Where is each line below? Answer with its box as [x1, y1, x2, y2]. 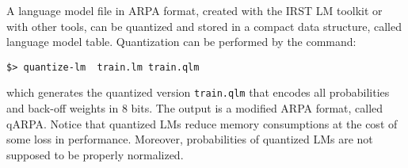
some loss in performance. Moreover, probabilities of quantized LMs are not [6, 131, 373, 147]
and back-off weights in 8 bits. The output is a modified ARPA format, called [6, 100, 383, 116]
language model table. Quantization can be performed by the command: [6, 33, 357, 50]
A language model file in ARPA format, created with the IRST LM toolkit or [6, 2, 383, 18]
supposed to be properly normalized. [6, 146, 184, 162]
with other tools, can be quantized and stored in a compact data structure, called [6, 17, 402, 34]
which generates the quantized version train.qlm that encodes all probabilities [6, 84, 390, 101]
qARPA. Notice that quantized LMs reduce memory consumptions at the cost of [6, 115, 398, 132]
